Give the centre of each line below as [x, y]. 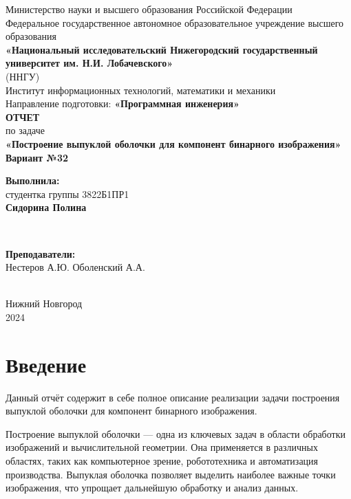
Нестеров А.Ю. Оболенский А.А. [75, 267]
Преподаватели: [41, 253]
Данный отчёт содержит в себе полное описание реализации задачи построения [173, 397]
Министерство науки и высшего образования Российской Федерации [149, 9]
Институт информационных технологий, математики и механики [141, 90]
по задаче [25, 130]
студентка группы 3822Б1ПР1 [67, 193]
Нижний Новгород [44, 303]
